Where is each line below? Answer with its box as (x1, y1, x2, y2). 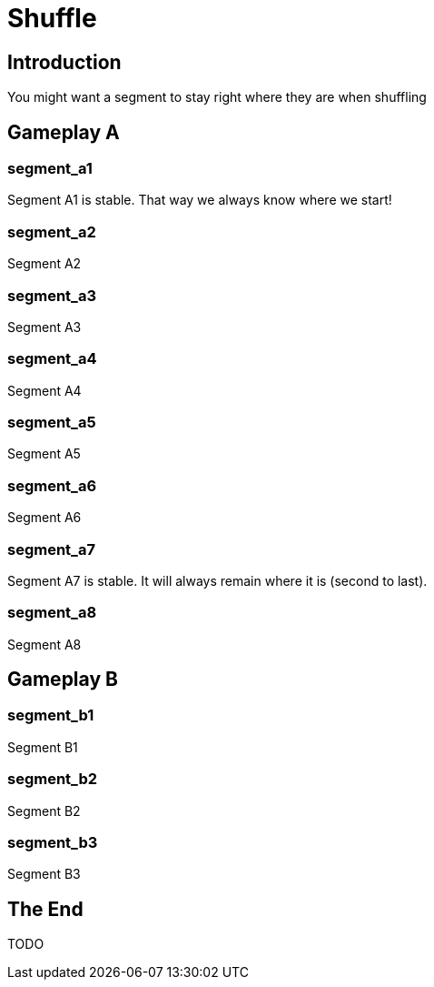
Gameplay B (7, 668, 118, 691)
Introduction (7, 50, 122, 74)
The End (7, 897, 84, 921)
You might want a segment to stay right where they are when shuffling (7, 89, 427, 106)
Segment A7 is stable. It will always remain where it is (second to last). (7, 572, 428, 589)
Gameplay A (7, 120, 120, 144)
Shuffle (7, 3, 97, 34)
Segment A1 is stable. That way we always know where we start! (7, 192, 392, 208)
